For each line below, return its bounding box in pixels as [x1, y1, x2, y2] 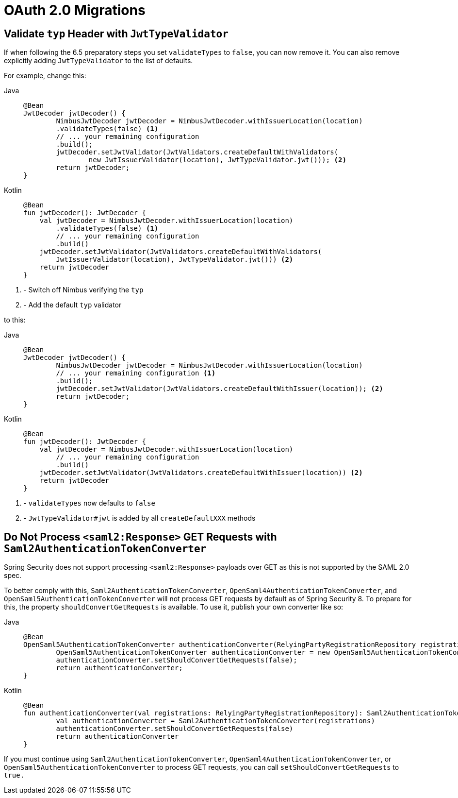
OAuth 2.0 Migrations [4, 2, 146, 18]
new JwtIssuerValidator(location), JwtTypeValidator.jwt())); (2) [88, 156, 346, 164]
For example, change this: [4, 71, 86, 80]
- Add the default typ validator [23, 301, 122, 309]
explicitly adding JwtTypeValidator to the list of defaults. [4, 56, 193, 65]
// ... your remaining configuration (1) [56, 369, 216, 377]
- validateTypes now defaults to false [23, 499, 155, 508]
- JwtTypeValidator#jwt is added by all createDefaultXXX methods [23, 514, 256, 523]
